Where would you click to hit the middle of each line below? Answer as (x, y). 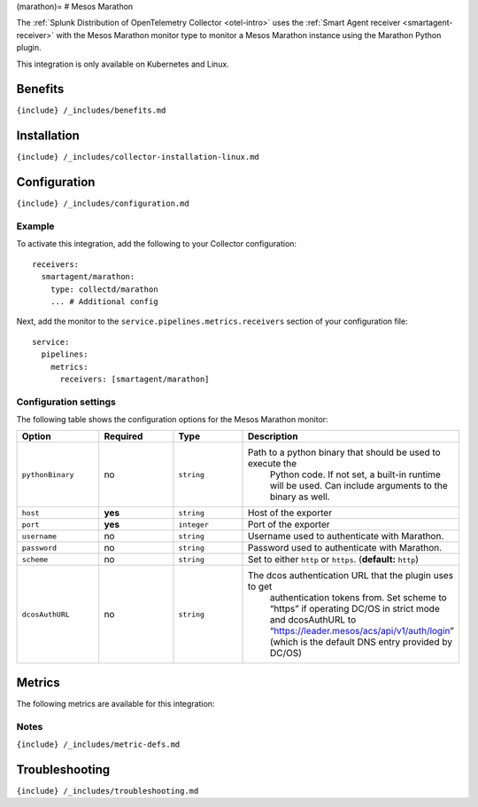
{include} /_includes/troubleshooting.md (108, 791)
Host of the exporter (289, 513)
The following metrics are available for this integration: (116, 703)
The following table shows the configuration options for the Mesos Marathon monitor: (172, 419)
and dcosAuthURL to (313, 620)
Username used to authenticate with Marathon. (346, 537)
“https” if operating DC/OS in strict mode (355, 609)
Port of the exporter (289, 525)
